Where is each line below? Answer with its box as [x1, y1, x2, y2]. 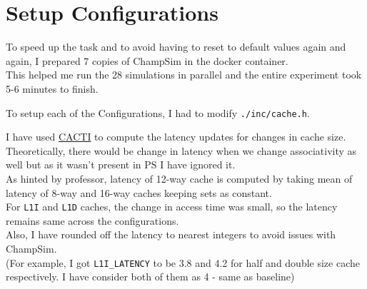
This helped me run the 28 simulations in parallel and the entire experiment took [6, 67, 362, 82]
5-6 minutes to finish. [6, 81, 99, 96]
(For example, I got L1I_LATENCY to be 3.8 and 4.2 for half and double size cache [6, 255, 360, 270]
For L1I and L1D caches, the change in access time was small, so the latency [6, 199, 338, 214]
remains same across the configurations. [6, 213, 179, 228]
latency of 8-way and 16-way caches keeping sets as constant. [6, 185, 272, 200]
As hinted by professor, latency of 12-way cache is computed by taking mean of [6, 171, 353, 186]
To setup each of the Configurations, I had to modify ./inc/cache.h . [6, 105, 310, 120]
